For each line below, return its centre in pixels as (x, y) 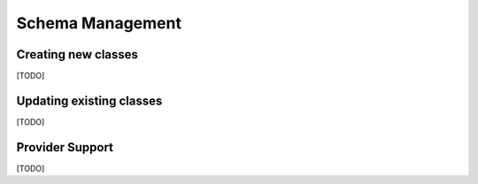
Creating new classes (77, 54)
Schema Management (99, 23)
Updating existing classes (89, 100)
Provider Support (65, 147)
